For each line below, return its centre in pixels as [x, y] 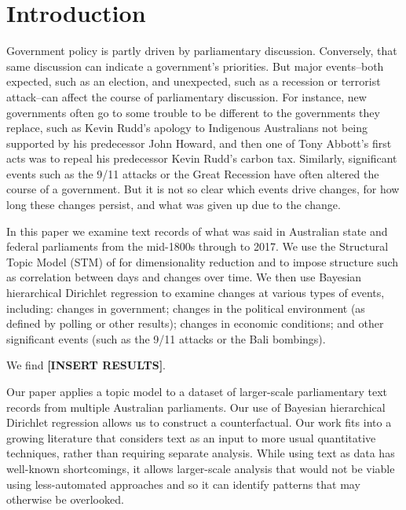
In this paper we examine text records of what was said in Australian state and [197, 231]
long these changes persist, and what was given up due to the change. [174, 205]
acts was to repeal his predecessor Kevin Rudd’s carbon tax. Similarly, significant [202, 158]
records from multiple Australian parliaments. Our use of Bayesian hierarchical [196, 407]
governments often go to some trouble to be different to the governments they [193, 112]
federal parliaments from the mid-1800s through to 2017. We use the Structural [198, 246]
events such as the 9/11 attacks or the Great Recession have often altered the [193, 173]
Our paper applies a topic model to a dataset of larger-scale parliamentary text [197, 391]
